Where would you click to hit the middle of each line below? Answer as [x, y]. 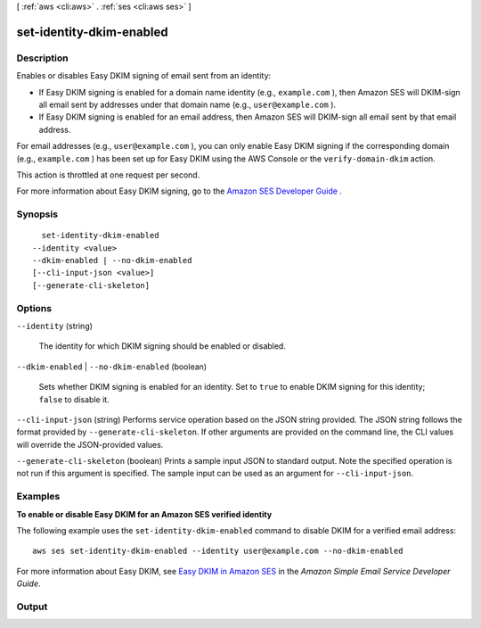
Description [42, 58]
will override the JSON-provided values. [90, 444]
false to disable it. [74, 399]
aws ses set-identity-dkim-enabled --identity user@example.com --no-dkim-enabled [218, 551]
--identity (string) [55, 326]
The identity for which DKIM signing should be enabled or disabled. [163, 346]
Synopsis [37, 214]
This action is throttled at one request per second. [108, 175]
